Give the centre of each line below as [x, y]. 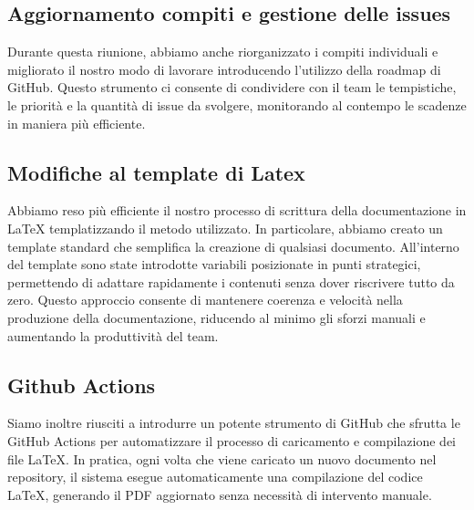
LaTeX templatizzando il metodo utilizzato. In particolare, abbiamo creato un [225, 228]
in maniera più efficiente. [77, 123]
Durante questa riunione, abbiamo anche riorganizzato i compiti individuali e [223, 52]
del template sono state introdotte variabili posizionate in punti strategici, [214, 264]
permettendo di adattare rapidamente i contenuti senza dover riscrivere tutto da [231, 281]
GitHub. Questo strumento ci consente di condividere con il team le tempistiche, [232, 87]
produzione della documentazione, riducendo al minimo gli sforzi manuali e [216, 317]
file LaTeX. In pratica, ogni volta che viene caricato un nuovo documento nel [222, 458]
